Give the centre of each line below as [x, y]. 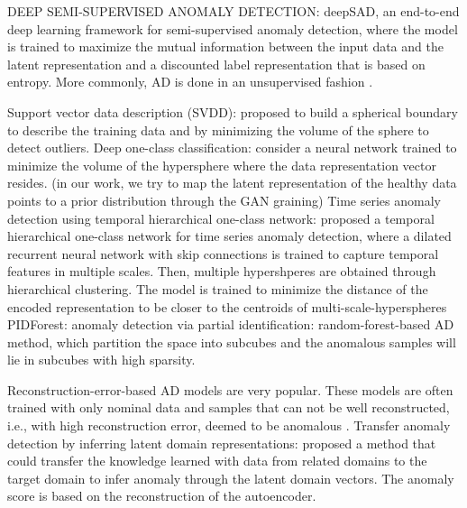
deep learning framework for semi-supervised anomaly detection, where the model [233, 28]
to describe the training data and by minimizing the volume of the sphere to [218, 129]
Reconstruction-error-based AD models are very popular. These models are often [230, 389]
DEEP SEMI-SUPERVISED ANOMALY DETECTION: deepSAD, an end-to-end [233, 11]
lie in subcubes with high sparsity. [101, 360]
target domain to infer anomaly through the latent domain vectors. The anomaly [231, 478]
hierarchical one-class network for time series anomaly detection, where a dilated [229, 236]
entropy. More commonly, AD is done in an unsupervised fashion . [190, 82]
